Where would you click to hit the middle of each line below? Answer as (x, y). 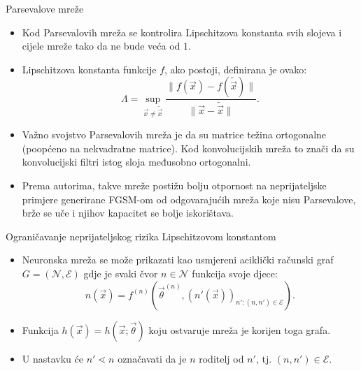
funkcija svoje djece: (235, 273)
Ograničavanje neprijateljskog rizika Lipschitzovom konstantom (141, 236)
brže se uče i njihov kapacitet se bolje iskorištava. (128, 213)
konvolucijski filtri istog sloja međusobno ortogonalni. (136, 162)
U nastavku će (52, 358)
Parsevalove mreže (45, 8)
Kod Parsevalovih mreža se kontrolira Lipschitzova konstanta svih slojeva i (182, 32)
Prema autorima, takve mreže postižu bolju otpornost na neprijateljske (174, 185)
